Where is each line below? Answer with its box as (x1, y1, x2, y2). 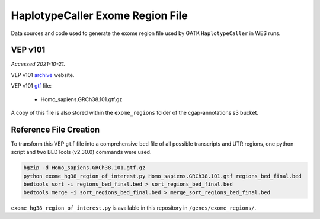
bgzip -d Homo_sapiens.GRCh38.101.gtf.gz (23, 165, 146, 171)
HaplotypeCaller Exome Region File (11, 9, 188, 22)
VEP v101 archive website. (11, 71, 75, 78)
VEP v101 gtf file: (11, 82, 52, 89)
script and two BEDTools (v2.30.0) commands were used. (11, 149, 152, 156)
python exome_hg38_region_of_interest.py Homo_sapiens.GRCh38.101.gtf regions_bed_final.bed (23, 172, 302, 179)
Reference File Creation (11, 124, 100, 134)
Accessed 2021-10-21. (11, 60, 65, 67)
